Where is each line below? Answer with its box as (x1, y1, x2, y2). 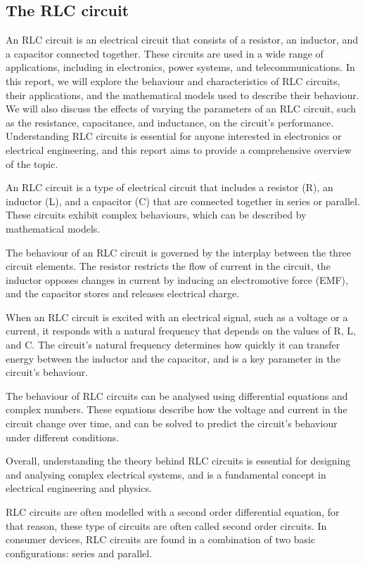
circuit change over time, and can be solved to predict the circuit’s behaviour (6, 416, 338, 431)
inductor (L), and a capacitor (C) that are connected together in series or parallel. (6, 193, 360, 208)
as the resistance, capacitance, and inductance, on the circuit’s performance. (6, 115, 334, 129)
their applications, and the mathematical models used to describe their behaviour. (6, 87, 359, 102)
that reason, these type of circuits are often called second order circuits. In (6, 518, 327, 533)
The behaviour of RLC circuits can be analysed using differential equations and (6, 388, 348, 403)
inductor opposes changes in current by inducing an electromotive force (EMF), (6, 272, 348, 287)
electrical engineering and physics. (6, 481, 152, 495)
